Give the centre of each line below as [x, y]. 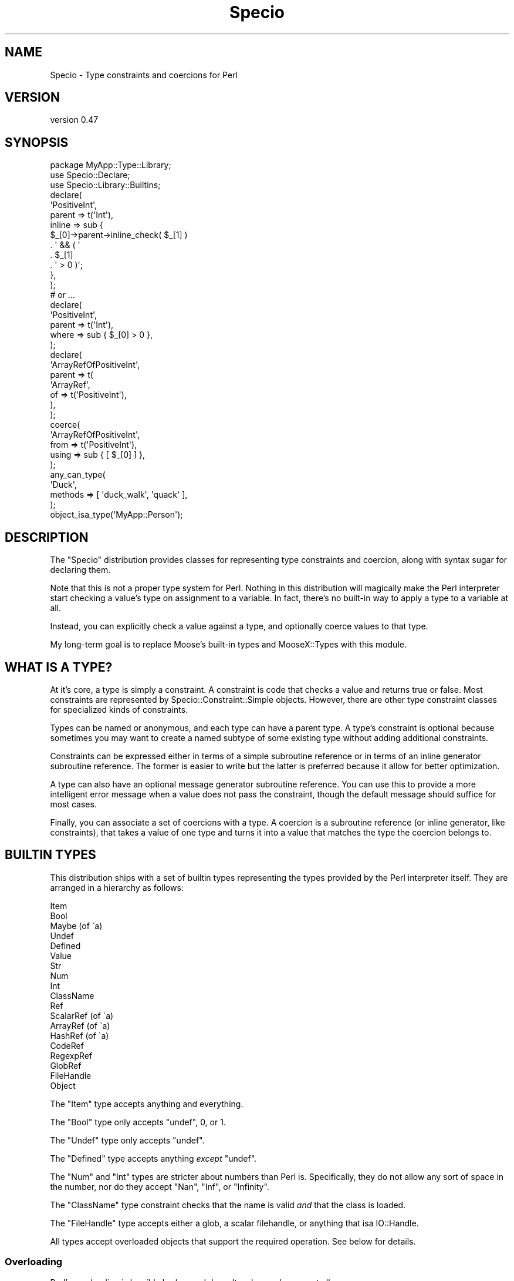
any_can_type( [78, 475]
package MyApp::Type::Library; [111, 165]
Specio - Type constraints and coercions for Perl [144, 75]
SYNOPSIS [37, 142]
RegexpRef [71, 1055]
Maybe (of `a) [76, 925]
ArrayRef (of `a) [80, 1025]
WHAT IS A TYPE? [59, 667]
